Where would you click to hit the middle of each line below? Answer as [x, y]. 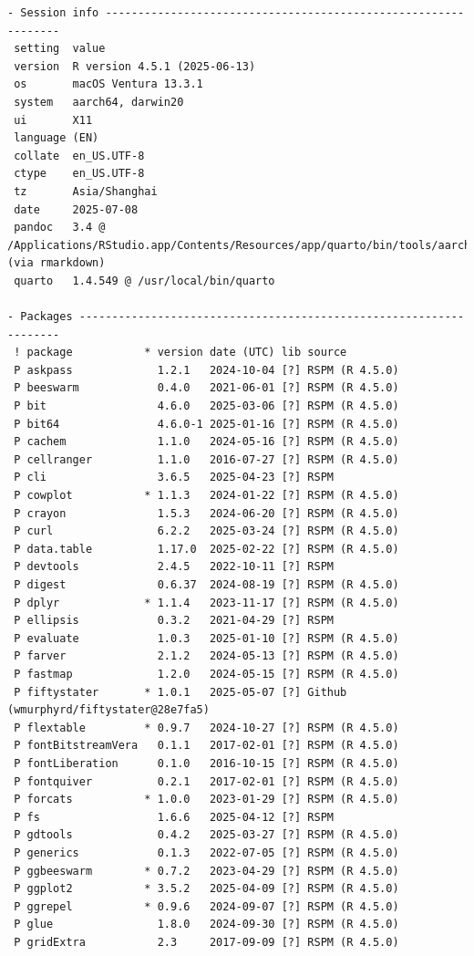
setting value [60, 49]
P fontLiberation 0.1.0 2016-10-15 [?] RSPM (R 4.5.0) [206, 763]
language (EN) [57, 138]
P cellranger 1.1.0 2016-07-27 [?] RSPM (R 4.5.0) [206, 459]
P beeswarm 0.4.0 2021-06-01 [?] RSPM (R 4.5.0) [206, 388]
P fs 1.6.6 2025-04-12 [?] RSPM [174, 817]
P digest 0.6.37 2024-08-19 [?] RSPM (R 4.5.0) [206, 585]
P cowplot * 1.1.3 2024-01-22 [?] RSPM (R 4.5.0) [206, 496]
